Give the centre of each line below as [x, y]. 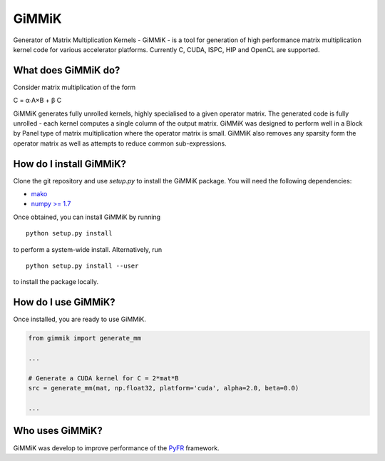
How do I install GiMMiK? [70, 164]
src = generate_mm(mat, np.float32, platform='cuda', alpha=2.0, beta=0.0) [164, 388]
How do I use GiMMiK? [64, 302]
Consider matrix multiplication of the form [75, 87]
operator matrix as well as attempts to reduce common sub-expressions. [120, 143]
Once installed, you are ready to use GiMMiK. [79, 319]
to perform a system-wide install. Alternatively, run [88, 249]
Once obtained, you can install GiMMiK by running [87, 217]
